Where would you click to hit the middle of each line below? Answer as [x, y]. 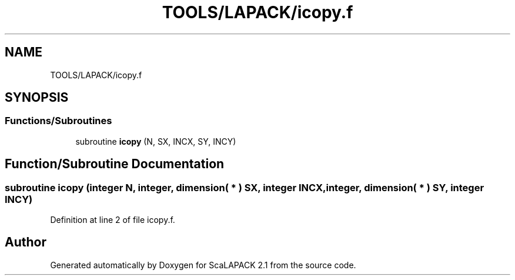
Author [26, 242]
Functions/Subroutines [58, 121]
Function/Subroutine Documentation [115, 164]
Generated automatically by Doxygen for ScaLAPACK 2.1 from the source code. [203, 265]
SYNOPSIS [37, 98]
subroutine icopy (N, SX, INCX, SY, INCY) [156, 141]
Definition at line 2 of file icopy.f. [113, 220]
